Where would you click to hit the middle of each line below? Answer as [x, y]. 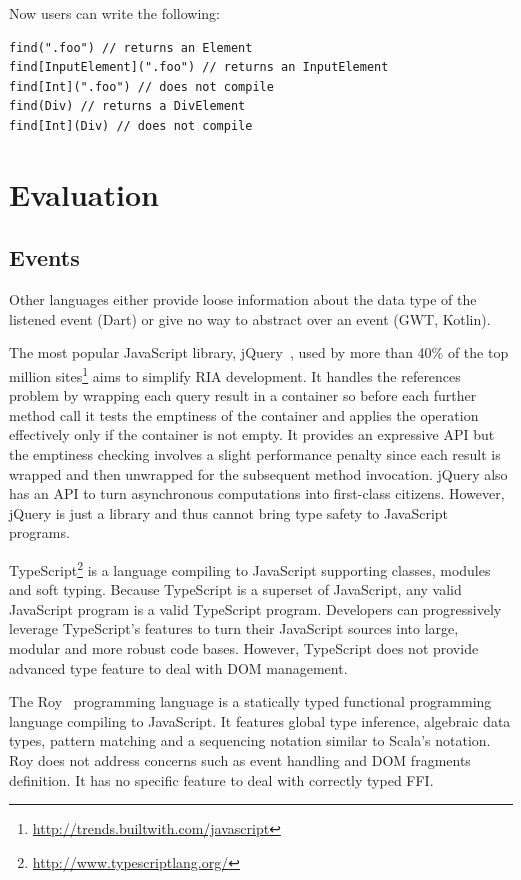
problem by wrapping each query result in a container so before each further [243, 395]
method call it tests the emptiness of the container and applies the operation [244, 414]
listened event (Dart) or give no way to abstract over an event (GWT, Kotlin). [250, 318]
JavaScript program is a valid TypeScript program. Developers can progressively [255, 608]
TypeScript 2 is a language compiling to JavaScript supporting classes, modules [250, 568]
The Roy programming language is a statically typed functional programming [250, 701]
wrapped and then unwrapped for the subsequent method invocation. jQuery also [258, 473]
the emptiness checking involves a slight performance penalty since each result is [255, 453]
